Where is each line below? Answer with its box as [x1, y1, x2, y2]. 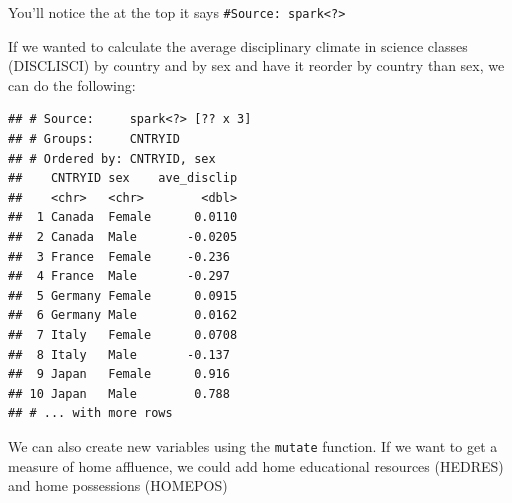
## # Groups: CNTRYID [8, 132, 180, 147]
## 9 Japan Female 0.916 [8, 367, 230, 382]
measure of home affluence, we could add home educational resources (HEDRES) [8, 455, 504, 476]
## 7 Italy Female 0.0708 [8, 327, 238, 342]
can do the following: [8, 74, 136, 95]
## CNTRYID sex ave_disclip [8, 171, 238, 186]
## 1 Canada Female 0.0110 [8, 210, 238, 225]
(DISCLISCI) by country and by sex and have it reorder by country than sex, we [8, 55, 505, 76]
